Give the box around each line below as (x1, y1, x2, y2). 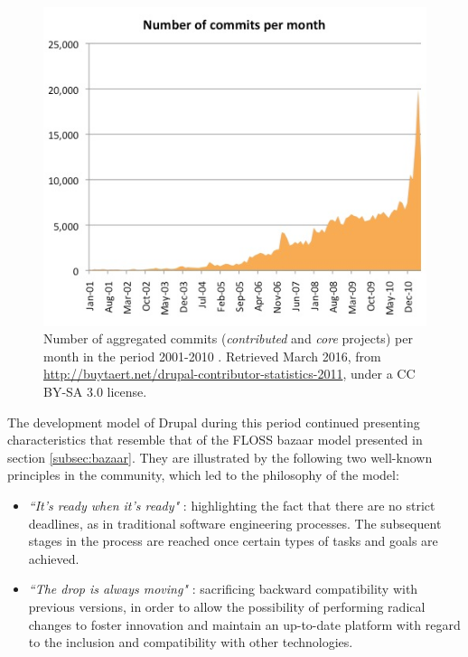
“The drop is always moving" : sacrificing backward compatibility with (28, 579, 418, 598)
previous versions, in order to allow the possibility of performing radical (28, 596, 426, 615)
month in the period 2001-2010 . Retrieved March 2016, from (43, 346, 381, 365)
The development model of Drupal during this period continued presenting (7, 412, 420, 431)
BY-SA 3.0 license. (43, 381, 147, 400)
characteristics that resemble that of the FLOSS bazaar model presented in (7, 430, 423, 449)
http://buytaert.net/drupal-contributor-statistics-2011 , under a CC (43, 364, 416, 383)
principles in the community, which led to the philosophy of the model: (7, 465, 399, 484)
